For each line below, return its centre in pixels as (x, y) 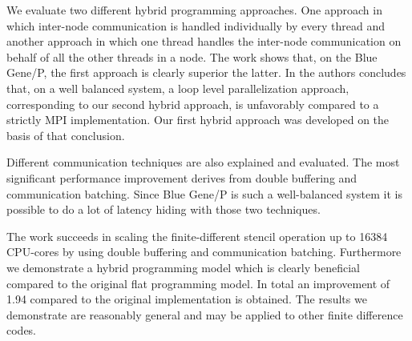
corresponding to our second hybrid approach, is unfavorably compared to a (193, 104)
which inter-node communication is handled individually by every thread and (196, 25)
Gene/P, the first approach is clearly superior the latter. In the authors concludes (206, 72)
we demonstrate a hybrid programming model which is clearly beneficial (183, 267)
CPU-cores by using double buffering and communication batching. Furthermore (204, 252)
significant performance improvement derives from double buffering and (182, 177)
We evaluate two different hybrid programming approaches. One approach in (194, 10)
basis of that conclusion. (66, 135)
